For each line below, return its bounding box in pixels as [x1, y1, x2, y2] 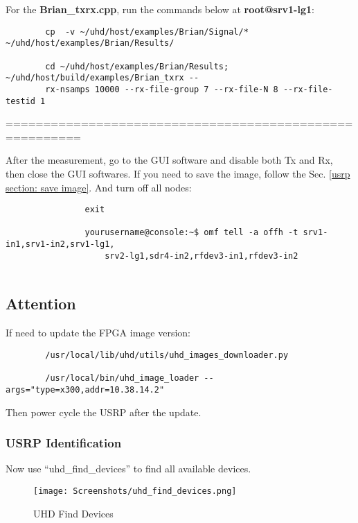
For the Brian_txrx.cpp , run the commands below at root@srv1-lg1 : [6, 2, 314, 16]
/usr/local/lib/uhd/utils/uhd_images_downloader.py [45, 350, 289, 360]
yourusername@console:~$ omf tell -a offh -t [84, 228, 298, 238]
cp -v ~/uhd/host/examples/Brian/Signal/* [45, 26, 249, 37]
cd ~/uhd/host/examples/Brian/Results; [45, 61, 229, 71]
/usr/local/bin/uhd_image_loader [45, 373, 199, 384]
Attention [6, 293, 76, 314]
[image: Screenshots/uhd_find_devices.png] [33, 486, 237, 496]
